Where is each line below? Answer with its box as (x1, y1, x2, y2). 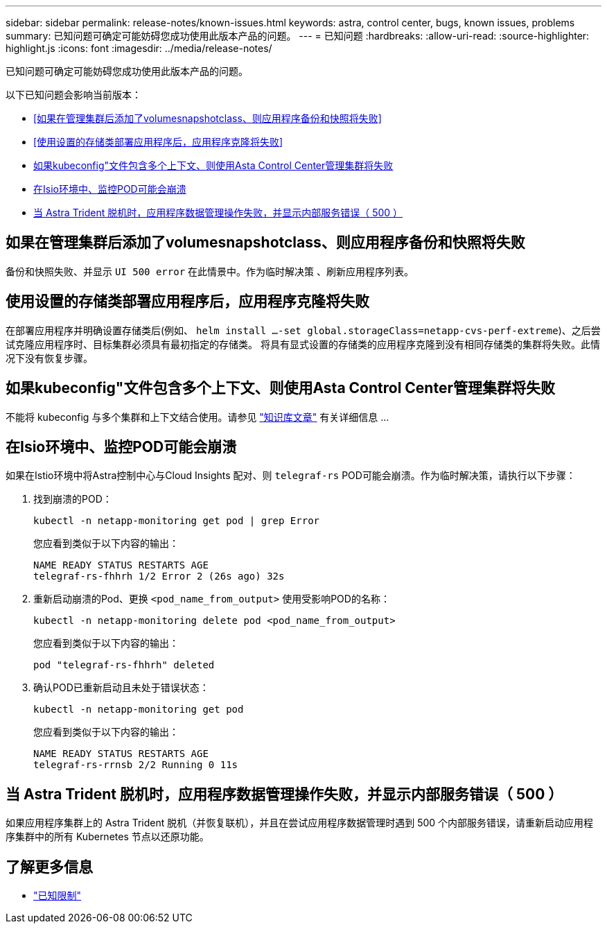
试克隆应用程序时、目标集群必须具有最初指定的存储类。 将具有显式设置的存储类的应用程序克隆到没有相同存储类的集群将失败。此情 (6, 338, 600, 350)
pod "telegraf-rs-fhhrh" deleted (33, 659, 215, 671)
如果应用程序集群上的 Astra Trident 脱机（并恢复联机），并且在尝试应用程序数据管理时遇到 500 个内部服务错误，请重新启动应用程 (6, 817, 594, 829)
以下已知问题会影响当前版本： (6, 89, 141, 101)
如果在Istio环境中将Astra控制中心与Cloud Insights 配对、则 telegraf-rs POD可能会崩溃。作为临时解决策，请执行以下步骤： (6, 469, 576, 482)
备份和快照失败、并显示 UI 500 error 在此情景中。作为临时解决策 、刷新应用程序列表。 (6, 265, 414, 277)
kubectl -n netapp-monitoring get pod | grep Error (33, 515, 320, 527)
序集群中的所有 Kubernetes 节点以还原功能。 (6, 831, 209, 843)
